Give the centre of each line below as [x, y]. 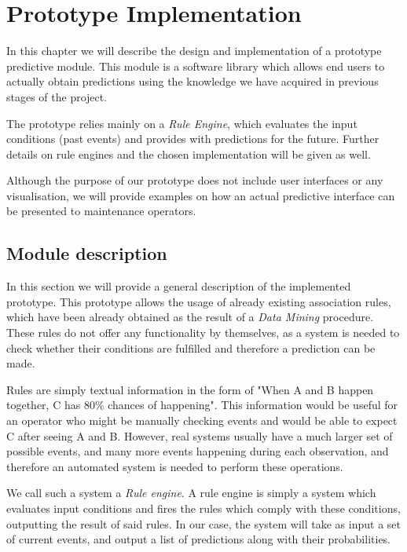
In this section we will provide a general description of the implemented [179, 286]
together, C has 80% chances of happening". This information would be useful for [202, 405]
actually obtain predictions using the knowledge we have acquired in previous [192, 81]
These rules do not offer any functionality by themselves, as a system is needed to [203, 333]
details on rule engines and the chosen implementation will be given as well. [189, 154]
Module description [87, 253]
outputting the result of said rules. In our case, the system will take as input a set [203, 523]
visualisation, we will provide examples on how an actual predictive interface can [201, 195]
